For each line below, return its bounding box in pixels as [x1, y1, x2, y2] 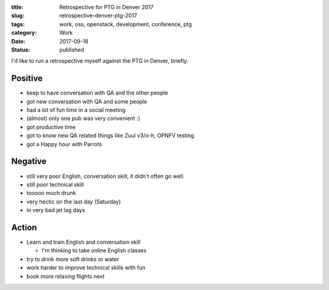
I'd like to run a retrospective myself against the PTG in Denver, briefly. [11, 57, 189, 65]
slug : [11, 12, 24, 19]
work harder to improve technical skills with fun [26, 264, 146, 271]
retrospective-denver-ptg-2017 [59, 12, 137, 19]
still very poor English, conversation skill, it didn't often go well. [26, 172, 185, 180]
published [59, 46, 85, 53]
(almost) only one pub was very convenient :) [26, 115, 140, 122]
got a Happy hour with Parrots [26, 140, 102, 147]
